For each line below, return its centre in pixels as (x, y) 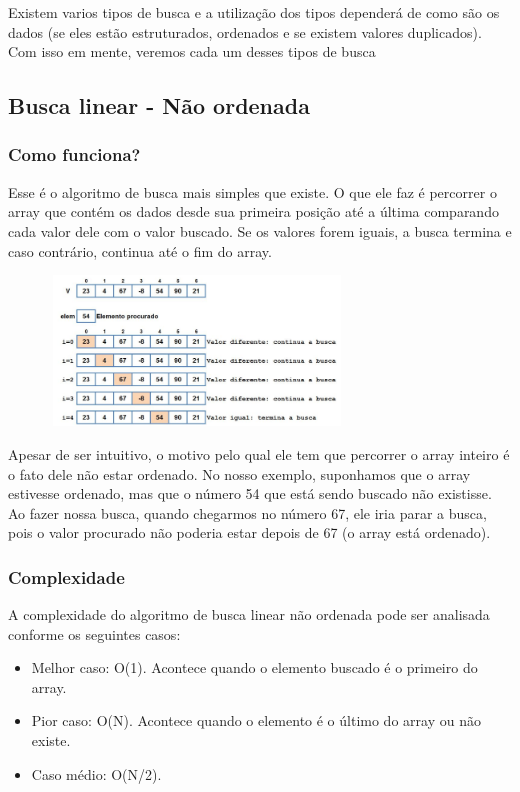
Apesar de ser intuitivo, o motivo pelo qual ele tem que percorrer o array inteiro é (259, 453)
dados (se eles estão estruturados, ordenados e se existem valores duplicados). (245, 31)
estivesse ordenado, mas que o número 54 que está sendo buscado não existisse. (250, 493)
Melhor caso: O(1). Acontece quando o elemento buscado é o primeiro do (254, 667)
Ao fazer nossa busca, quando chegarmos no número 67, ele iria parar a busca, (247, 512)
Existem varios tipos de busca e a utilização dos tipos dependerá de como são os (254, 12)
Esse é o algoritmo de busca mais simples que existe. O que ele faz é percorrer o (252, 191)
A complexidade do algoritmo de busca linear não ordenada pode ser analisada (249, 614)
